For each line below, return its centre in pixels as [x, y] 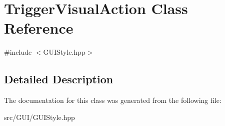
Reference [39, 28]
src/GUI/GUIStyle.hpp [39, 117]
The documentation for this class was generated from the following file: [113, 100]
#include [18, 52]
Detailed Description [59, 79]
